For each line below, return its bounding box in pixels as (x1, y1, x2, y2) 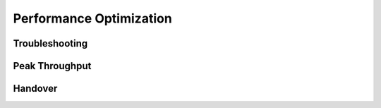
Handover (13, 83, 58, 95)
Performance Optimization (13, 11, 172, 26)
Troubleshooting (13, 37, 88, 49)
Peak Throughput (13, 60, 92, 72)
